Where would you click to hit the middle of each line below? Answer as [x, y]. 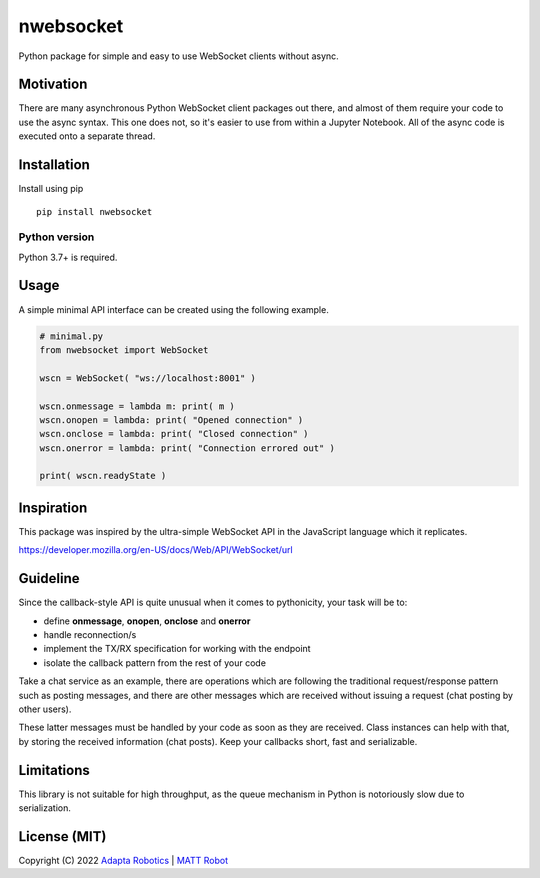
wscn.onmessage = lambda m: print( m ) [137, 406]
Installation [54, 165]
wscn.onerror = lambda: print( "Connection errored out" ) [187, 448]
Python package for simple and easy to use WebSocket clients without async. [178, 56]
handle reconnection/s [90, 635]
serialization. [45, 808]
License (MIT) [62, 836]
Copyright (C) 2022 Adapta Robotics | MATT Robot [123, 860]
